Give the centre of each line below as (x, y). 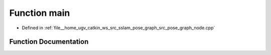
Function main (40, 13)
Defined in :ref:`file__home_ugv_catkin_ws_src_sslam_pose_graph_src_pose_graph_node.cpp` (118, 28)
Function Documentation (49, 42)
